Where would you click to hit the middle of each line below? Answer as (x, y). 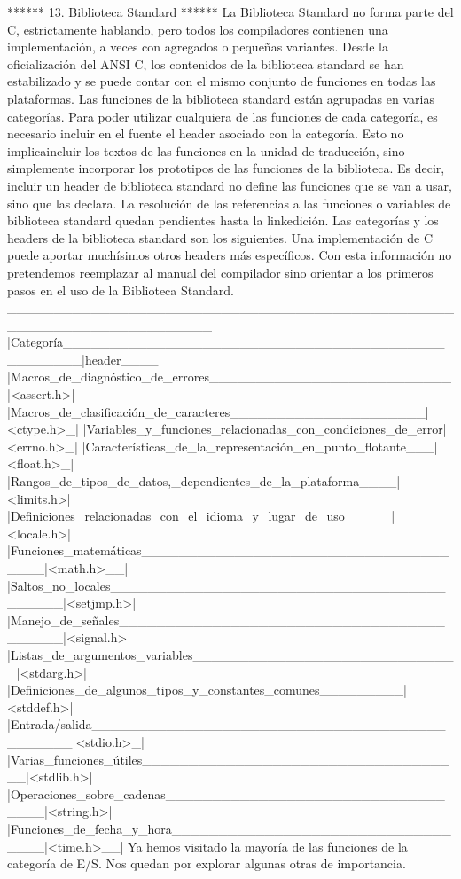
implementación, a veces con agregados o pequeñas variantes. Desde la (198, 47)
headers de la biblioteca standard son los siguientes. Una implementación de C (220, 237)
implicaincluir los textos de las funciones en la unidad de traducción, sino (206, 150)
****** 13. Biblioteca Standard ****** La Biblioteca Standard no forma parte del (230, 12)
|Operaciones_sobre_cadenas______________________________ (226, 793)
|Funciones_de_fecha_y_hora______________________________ (229, 828)
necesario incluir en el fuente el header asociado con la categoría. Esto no (206, 133)
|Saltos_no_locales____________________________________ (227, 585)
